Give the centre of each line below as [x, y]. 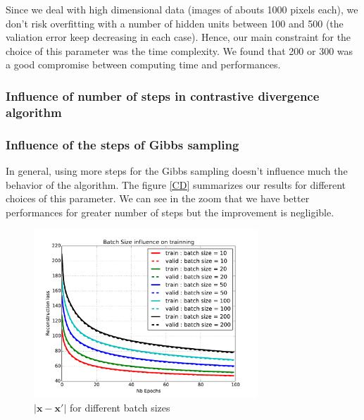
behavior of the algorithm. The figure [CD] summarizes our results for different [176, 184]
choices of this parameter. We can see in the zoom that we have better [158, 198]
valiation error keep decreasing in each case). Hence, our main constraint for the [178, 37]
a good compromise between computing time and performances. [143, 64]
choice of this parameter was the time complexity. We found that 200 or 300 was [180, 50]
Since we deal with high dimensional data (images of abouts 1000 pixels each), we [182, 9]
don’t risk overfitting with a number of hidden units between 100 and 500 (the [175, 23]
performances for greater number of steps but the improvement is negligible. [170, 212]
